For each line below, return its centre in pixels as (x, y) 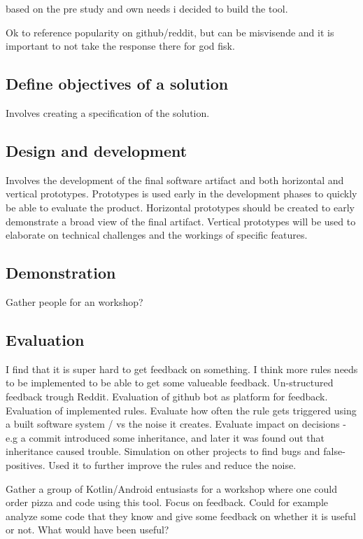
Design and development (97, 150)
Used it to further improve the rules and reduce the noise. (172, 464)
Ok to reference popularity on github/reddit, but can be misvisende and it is (170, 32)
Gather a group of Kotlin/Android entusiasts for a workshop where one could (171, 488)
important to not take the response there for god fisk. (120, 46)
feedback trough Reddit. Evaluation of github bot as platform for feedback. (167, 396)
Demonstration (61, 273)
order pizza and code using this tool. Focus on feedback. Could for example (167, 502)
